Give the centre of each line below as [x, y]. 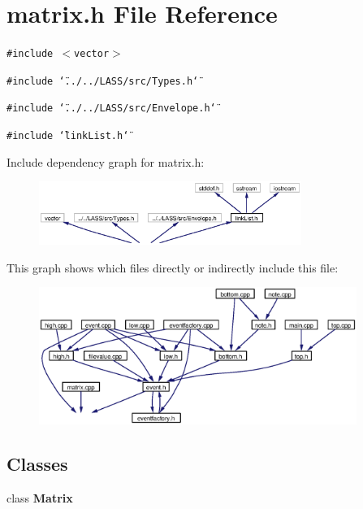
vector [92, 54]
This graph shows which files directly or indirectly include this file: [173, 267]
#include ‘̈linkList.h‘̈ [68, 136]
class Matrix [40, 497]
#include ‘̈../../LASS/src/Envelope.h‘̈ [111, 109]
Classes [37, 463]
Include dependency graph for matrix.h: [106, 161]
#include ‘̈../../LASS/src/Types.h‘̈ [103, 81]
